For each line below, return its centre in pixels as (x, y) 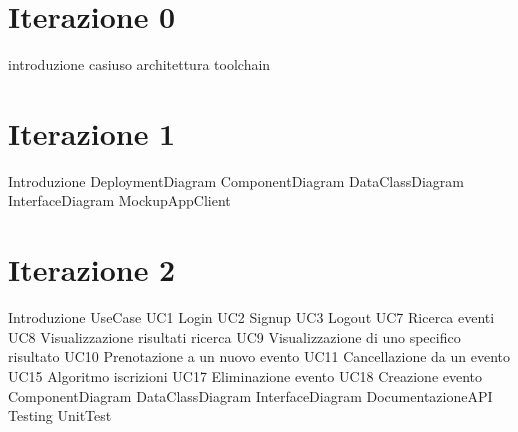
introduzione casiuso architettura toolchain (139, 64)
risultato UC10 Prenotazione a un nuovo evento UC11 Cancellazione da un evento (259, 356)
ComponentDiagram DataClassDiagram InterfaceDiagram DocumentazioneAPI (250, 395)
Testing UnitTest (60, 415)
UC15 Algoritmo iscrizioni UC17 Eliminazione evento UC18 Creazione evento (245, 375)
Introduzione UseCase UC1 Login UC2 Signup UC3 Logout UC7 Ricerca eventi (251, 317)
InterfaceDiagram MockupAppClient (119, 200)
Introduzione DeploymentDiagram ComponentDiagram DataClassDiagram (236, 180)
